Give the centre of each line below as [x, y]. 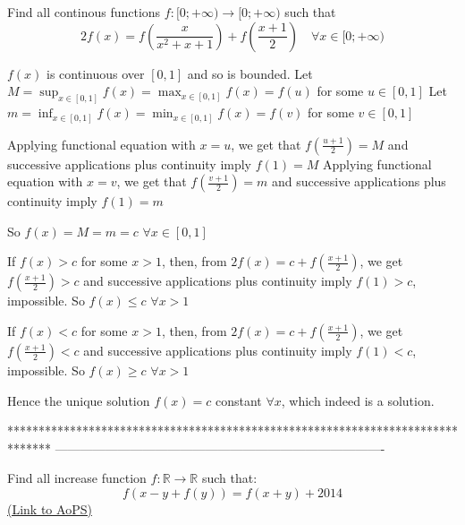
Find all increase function [77, 478]
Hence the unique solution [79, 400]
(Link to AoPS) [50, 508]
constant [238, 400]
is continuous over [96, 73]
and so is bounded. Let [250, 73]
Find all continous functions [84, 12]
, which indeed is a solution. [358, 400]
